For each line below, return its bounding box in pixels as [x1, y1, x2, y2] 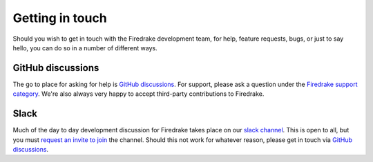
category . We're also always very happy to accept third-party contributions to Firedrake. [12, 90, 265, 98]
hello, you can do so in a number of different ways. [12, 43, 158, 52]
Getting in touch [12, 10, 107, 26]
